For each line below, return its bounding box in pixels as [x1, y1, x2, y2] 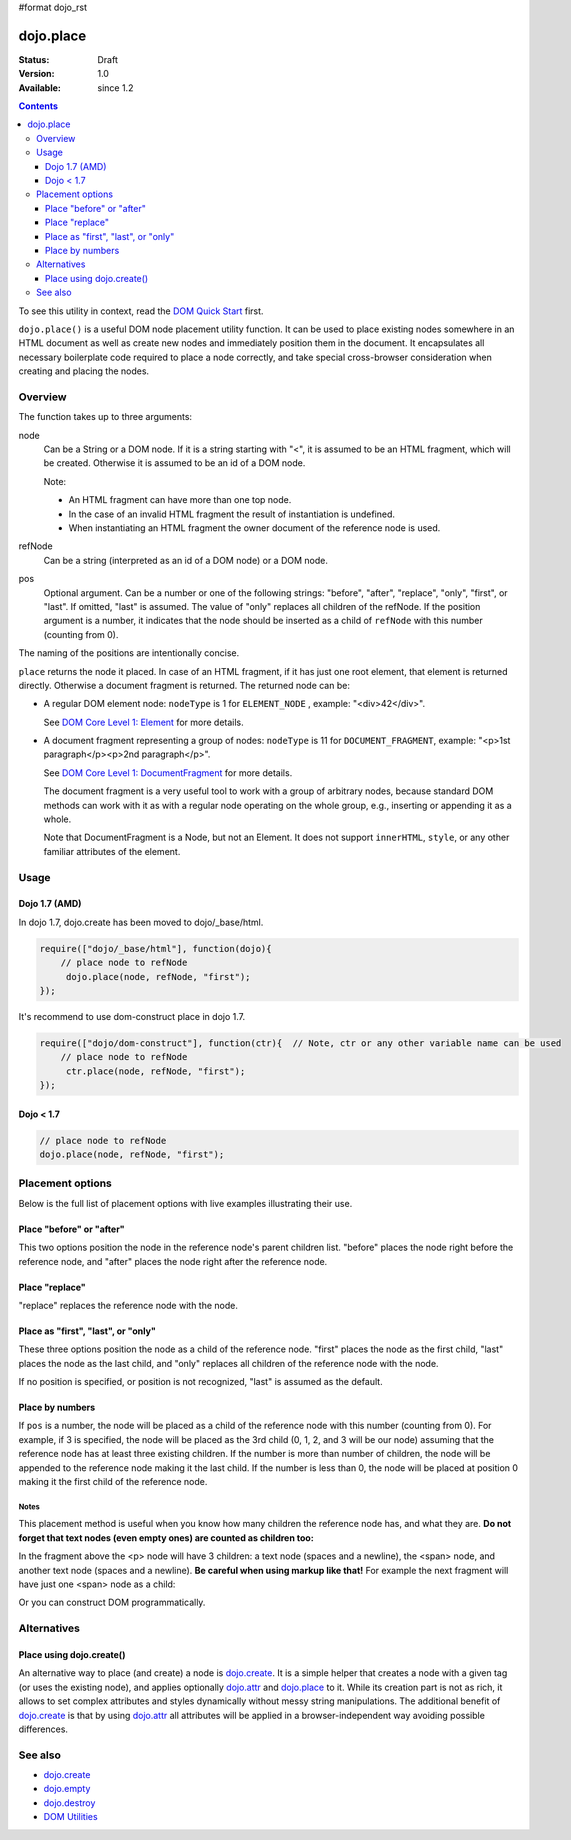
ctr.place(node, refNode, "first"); [65, 1065, 246, 1077]
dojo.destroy [43, 1796, 96, 1809]
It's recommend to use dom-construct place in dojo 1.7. [18, 1010, 245, 1022]
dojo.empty [43, 1783, 91, 1795]
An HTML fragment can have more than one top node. [68, 494, 292, 506]
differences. [18, 1723, 69, 1735]
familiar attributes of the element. [43, 845, 181, 857]
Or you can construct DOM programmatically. [18, 1596, 206, 1609]
